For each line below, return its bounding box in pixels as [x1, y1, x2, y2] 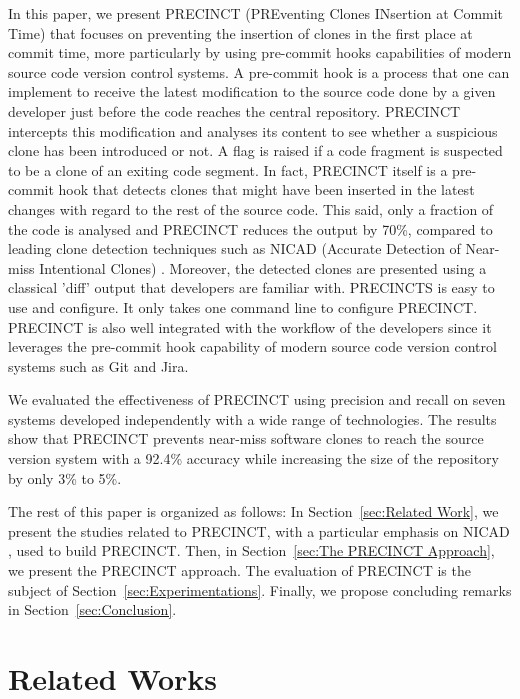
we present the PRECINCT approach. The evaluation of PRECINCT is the [8, 560, 471, 581]
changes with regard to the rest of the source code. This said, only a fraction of [8, 198, 494, 219]
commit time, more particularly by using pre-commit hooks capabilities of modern [8, 42, 512, 63]
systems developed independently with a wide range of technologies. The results [8, 408, 497, 429]
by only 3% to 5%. [8, 467, 122, 488]
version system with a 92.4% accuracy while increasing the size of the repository [8, 448, 499, 469]
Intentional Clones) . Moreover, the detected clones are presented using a [39, 257, 487, 278]
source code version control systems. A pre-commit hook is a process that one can [8, 61, 510, 82]
